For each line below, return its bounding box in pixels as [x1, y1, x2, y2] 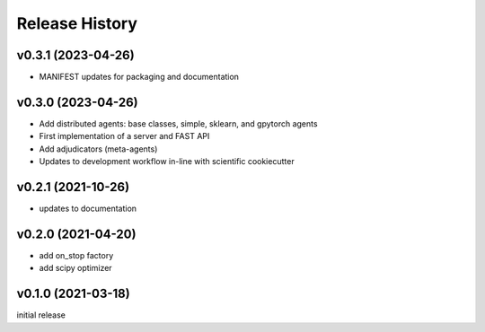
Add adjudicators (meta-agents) [39, 144, 158, 154]
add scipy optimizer [39, 263, 112, 274]
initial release [16, 310, 66, 320]
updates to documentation [39, 203, 137, 214]
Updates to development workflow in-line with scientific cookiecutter [39, 156, 295, 167]
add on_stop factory [39, 249, 114, 260]
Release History [16, 13, 138, 33]
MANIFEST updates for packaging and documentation [39, 72, 240, 83]
